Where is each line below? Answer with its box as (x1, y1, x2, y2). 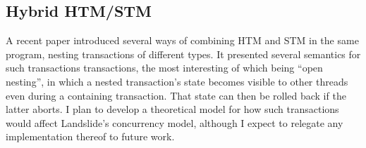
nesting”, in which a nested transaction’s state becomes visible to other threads (6, 74, 348, 88)
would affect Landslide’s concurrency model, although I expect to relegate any (6, 115, 343, 130)
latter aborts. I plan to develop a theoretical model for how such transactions (6, 102, 339, 116)
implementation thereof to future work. (6, 129, 175, 144)
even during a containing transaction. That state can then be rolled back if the (6, 88, 346, 102)
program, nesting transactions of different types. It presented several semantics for (6, 46, 361, 61)
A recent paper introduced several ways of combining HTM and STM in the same (6, 33, 359, 48)
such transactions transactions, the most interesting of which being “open (6, 60, 323, 75)
